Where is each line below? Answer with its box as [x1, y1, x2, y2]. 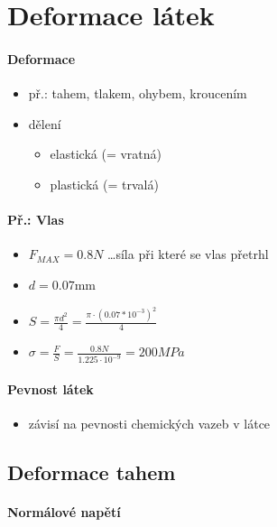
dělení [28, 114, 61, 133]
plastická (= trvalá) [50, 174, 159, 193]
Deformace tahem [7, 458, 176, 485]
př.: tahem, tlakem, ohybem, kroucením [28, 84, 247, 103]
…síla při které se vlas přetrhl [107, 245, 269, 263]
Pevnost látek [7, 379, 94, 398]
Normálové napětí [7, 502, 121, 521]
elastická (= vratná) [50, 144, 162, 163]
